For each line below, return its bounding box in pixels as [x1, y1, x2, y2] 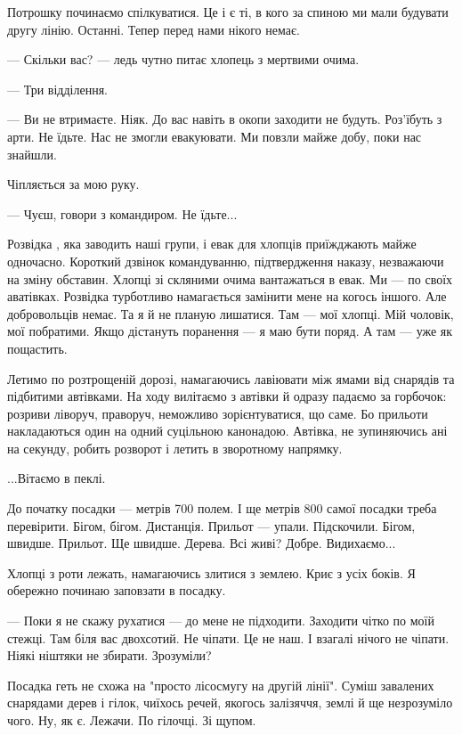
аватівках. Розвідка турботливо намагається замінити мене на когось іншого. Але [7, 287, 447, 306]
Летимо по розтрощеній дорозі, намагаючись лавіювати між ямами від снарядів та [7, 369, 455, 388]
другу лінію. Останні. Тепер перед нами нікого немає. [7, 20, 300, 38]
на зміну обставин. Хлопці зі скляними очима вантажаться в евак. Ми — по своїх [7, 269, 453, 288]
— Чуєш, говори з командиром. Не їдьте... [7, 204, 238, 223]
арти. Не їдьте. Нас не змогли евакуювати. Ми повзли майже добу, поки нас [7, 127, 422, 145]
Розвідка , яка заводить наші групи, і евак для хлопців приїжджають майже [7, 234, 417, 253]
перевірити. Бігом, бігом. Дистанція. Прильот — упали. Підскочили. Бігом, [7, 516, 416, 535]
